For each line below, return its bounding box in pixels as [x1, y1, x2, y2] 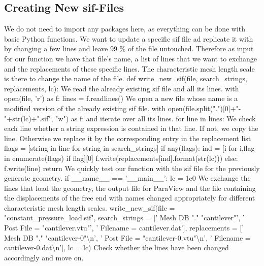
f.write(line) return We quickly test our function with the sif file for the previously [4, 162, 260, 173]
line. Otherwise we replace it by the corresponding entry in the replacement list [4, 132, 251, 143]
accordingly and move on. [4, 252, 84, 262]
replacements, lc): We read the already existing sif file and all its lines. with [4, 83, 239, 93]
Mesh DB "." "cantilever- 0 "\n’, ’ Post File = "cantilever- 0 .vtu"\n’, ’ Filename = [4, 232, 251, 243]
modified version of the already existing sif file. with [4, 103, 166, 113]
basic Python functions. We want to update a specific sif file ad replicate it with [4, 33, 253, 44]
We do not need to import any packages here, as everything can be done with [4, 23, 246, 34]
